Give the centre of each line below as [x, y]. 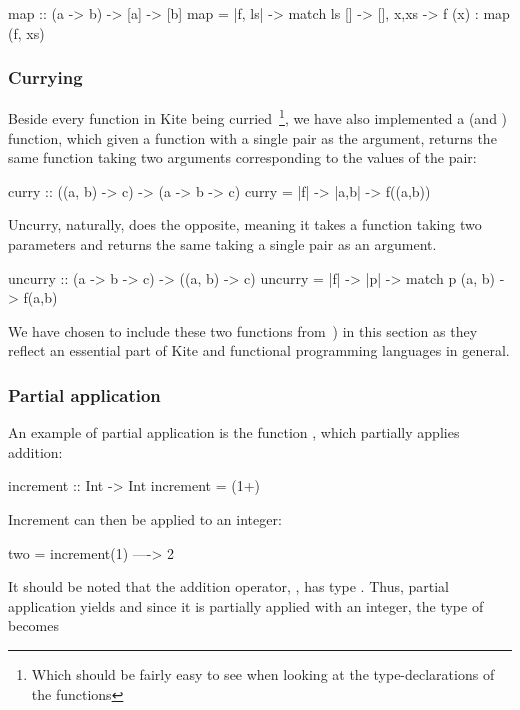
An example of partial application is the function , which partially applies [234, 432]
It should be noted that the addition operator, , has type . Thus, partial [229, 586]
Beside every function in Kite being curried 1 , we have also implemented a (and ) [258, 117]
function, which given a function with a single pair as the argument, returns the [252, 137]
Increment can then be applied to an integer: [145, 519]
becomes [34, 625]
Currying [45, 77]
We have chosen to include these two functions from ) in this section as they [243, 330]
